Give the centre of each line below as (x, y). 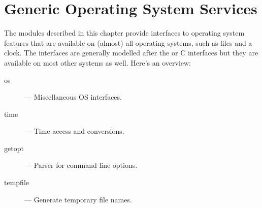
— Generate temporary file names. (78, 199)
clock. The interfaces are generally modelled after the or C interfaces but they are (131, 53)
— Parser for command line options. (81, 165)
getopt (14, 148)
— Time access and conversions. (74, 131)
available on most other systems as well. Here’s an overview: (98, 62)
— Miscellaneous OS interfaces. (73, 97)
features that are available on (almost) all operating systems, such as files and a (128, 42)
